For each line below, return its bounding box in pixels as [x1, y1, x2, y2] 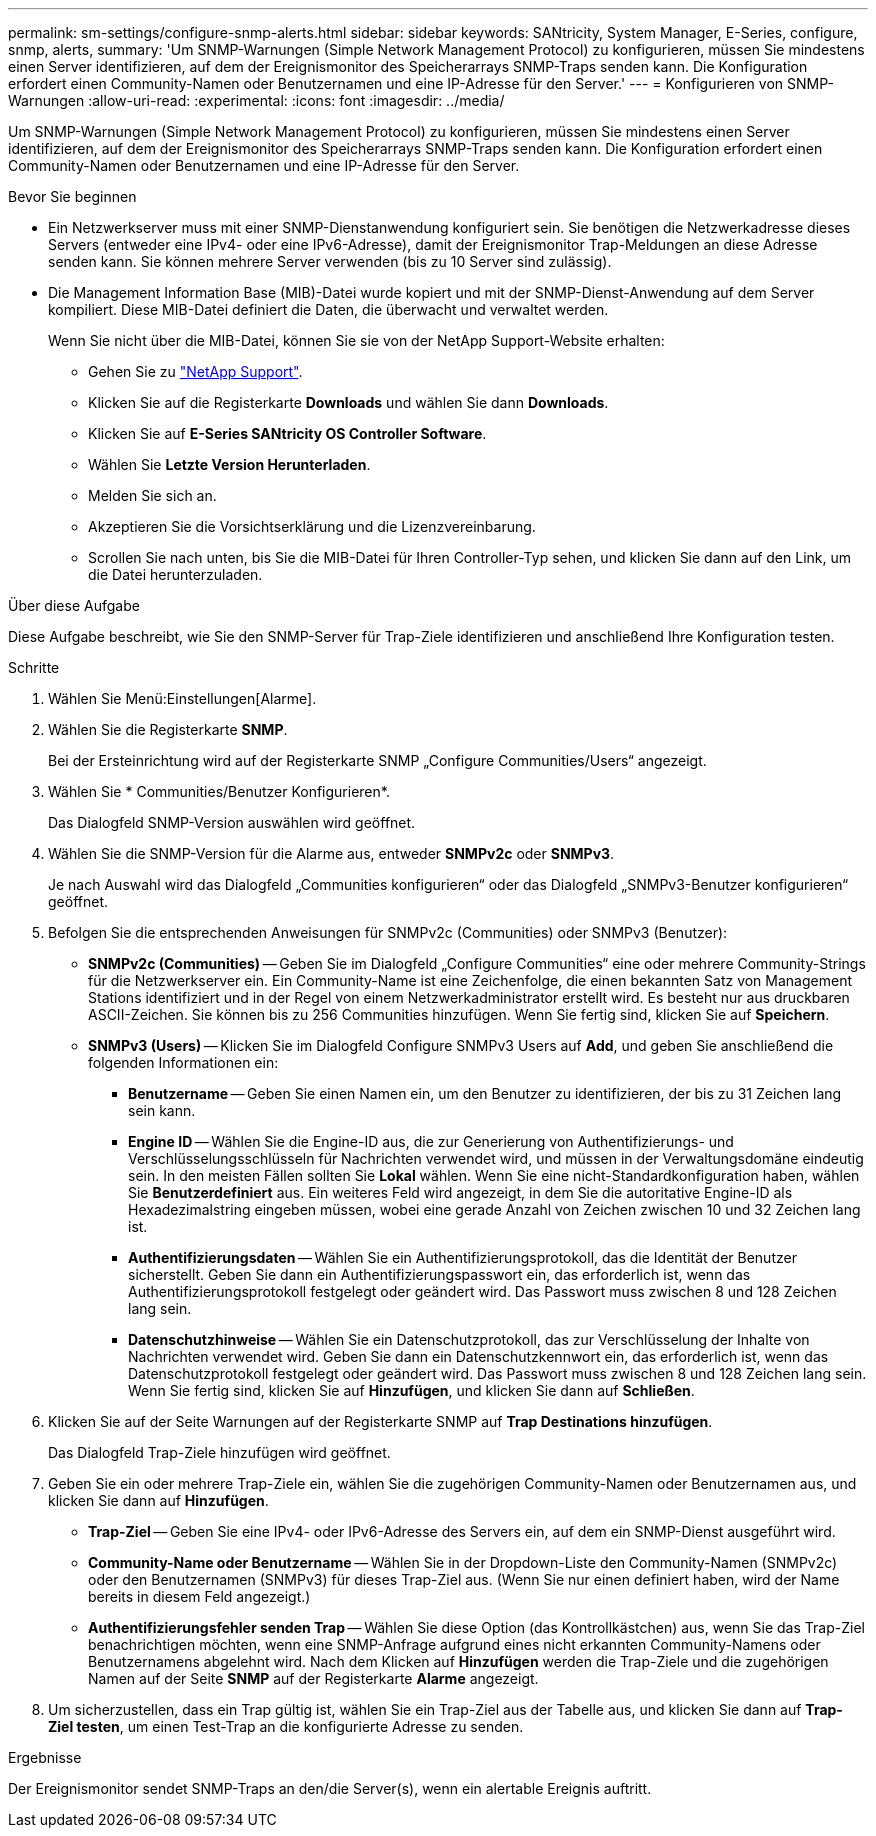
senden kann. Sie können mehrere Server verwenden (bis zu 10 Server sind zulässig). [48, 253, 612, 270]
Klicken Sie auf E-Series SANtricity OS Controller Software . [88, 425, 487, 442]
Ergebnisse [8, 1749, 82, 1766]
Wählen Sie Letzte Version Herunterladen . [88, 456, 371, 473]
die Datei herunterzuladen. [88, 566, 263, 583]
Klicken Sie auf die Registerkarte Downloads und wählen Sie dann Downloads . [88, 394, 609, 411]
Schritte [8, 659, 60, 676]
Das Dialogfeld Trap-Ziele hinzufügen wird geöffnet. [48, 1444, 391, 1461]
